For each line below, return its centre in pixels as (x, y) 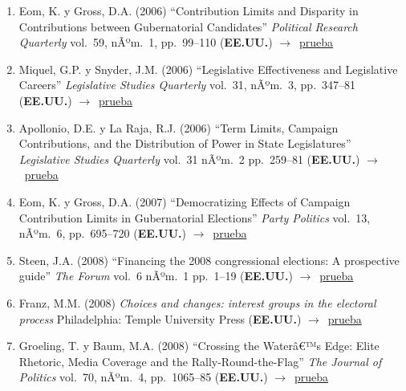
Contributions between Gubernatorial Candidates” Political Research (188, 26)
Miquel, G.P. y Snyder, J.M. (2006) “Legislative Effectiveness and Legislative (208, 69)
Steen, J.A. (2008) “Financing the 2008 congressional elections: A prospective (209, 260)
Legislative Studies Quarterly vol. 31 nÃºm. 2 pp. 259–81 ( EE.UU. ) (189, 159)
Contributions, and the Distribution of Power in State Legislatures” (185, 143)
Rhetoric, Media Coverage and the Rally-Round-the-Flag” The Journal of (200, 361)
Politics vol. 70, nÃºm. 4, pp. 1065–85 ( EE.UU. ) (143, 377)
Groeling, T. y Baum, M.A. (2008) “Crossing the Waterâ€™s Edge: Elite (199, 346)
